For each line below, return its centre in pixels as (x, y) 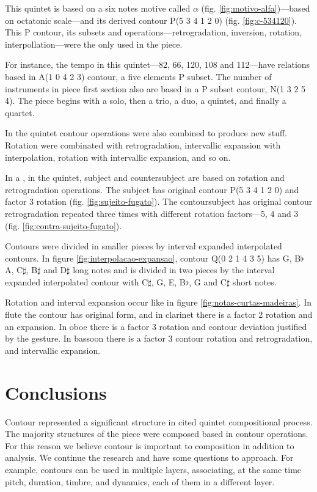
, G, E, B (168, 281)
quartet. (20, 112)
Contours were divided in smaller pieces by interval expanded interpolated (144, 246)
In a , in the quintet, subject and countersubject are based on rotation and (145, 178)
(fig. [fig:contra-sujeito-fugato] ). (64, 225)
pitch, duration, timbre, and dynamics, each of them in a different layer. (140, 481)
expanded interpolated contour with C (77, 281)
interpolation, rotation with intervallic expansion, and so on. (118, 157)
